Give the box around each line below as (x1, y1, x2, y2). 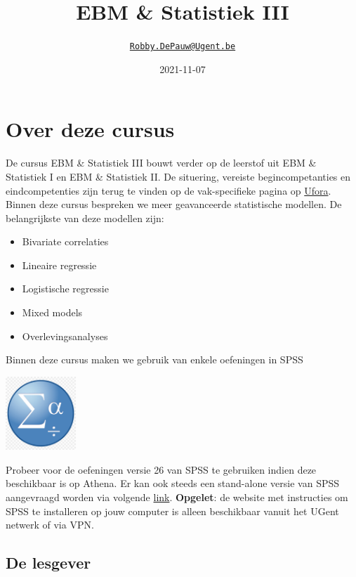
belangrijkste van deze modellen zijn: (6, 210, 164, 225)
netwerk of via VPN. (6, 517, 94, 532)
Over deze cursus (6, 115, 175, 143)
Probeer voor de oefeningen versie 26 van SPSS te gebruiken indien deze (6, 462, 317, 476)
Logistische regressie (22, 281, 109, 296)
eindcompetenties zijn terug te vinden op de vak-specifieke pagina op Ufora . (6, 183, 331, 197)
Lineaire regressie (22, 257, 97, 272)
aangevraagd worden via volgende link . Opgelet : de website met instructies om (6, 490, 348, 505)
